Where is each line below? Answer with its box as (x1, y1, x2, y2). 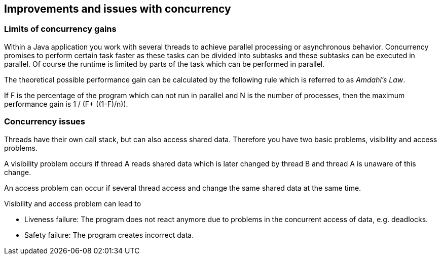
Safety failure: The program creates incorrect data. (24, 230, 194, 239)
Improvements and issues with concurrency (4, 3, 231, 15)
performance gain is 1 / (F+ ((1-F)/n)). (4, 99, 128, 108)
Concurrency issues (4, 116, 86, 127)
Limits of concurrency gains (4, 24, 117, 34)
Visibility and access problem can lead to (4, 199, 141, 208)
